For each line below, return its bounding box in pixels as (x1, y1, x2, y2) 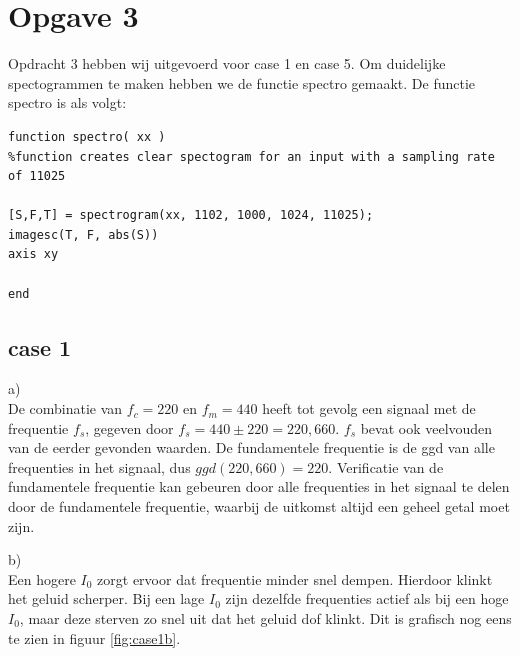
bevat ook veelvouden (360, 417, 493, 438)
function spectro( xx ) (8, 129, 166, 144)
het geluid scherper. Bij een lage (8, 588, 205, 609)
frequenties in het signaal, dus (8, 456, 191, 477)
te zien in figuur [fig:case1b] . (8, 627, 181, 648)
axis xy (8, 247, 59, 262)
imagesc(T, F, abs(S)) (8, 227, 159, 242)
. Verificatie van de (328, 456, 444, 477)
